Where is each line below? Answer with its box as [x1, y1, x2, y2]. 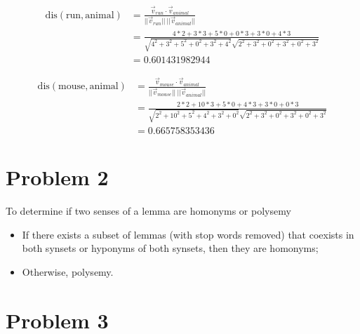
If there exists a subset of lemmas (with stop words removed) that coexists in [22, 227, 354, 241]
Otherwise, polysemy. [22, 265, 114, 279]
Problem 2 [6, 163, 109, 192]
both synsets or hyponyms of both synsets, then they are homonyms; [22, 241, 319, 255]
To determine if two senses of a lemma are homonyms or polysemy [6, 203, 291, 218]
